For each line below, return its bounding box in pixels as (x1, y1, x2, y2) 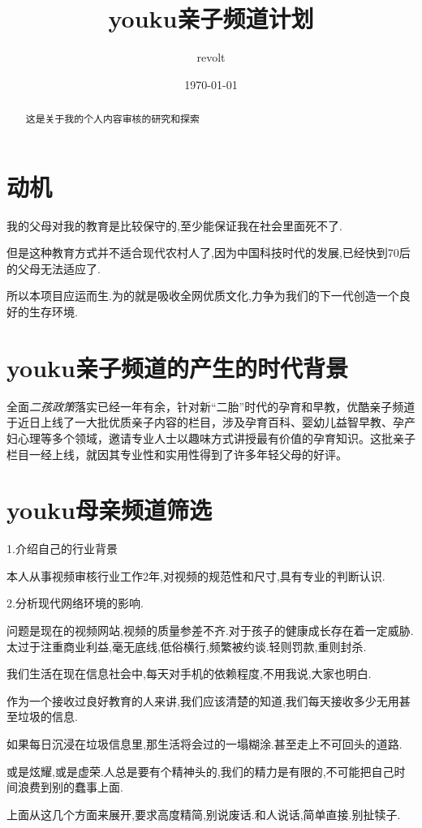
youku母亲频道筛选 (6, 493, 212, 526)
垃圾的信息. (17, 708, 78, 725)
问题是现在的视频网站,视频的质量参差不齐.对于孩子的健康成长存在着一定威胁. (6, 622, 414, 639)
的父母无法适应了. (6, 260, 101, 277)
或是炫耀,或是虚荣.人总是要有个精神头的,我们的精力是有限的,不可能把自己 (6, 762, 394, 779)
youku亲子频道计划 (108, 2, 314, 35)
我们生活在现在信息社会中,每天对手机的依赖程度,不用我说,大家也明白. (6, 665, 372, 682)
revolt (196, 49, 226, 66)
